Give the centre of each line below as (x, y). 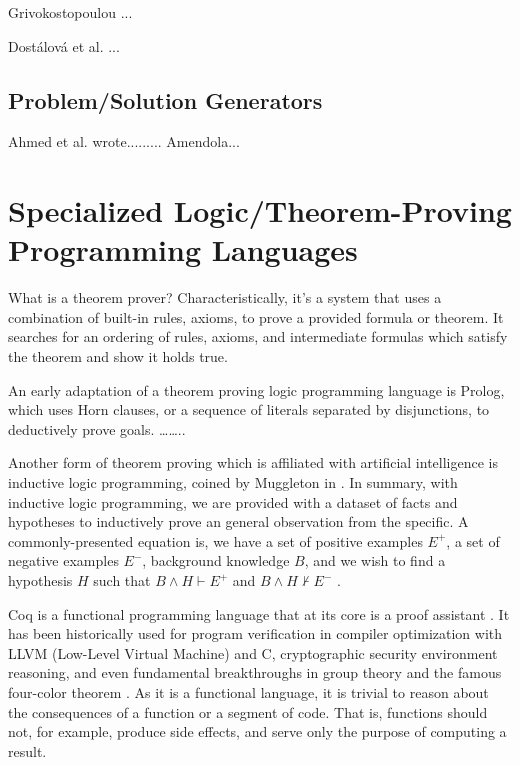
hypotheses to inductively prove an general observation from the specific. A (238, 521)
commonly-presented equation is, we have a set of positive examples (215, 540)
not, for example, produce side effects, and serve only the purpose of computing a (257, 731)
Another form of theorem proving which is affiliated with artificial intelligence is (253, 462)
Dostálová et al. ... (64, 45)
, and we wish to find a (375, 560)
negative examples (63, 560)
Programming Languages (183, 249)
